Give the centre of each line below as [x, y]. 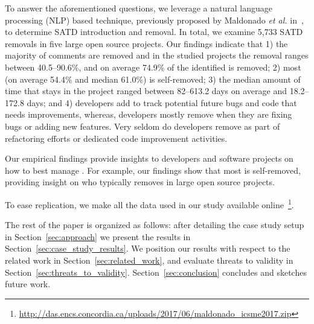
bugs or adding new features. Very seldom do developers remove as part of [143, 126]
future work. [28, 284]
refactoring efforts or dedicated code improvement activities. [116, 138]
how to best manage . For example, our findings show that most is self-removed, [153, 170]
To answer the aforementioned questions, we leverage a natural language [139, 8]
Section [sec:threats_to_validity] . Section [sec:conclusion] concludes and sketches [156, 272]
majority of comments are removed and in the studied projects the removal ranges [157, 55]
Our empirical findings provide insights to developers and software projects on [149, 158]
